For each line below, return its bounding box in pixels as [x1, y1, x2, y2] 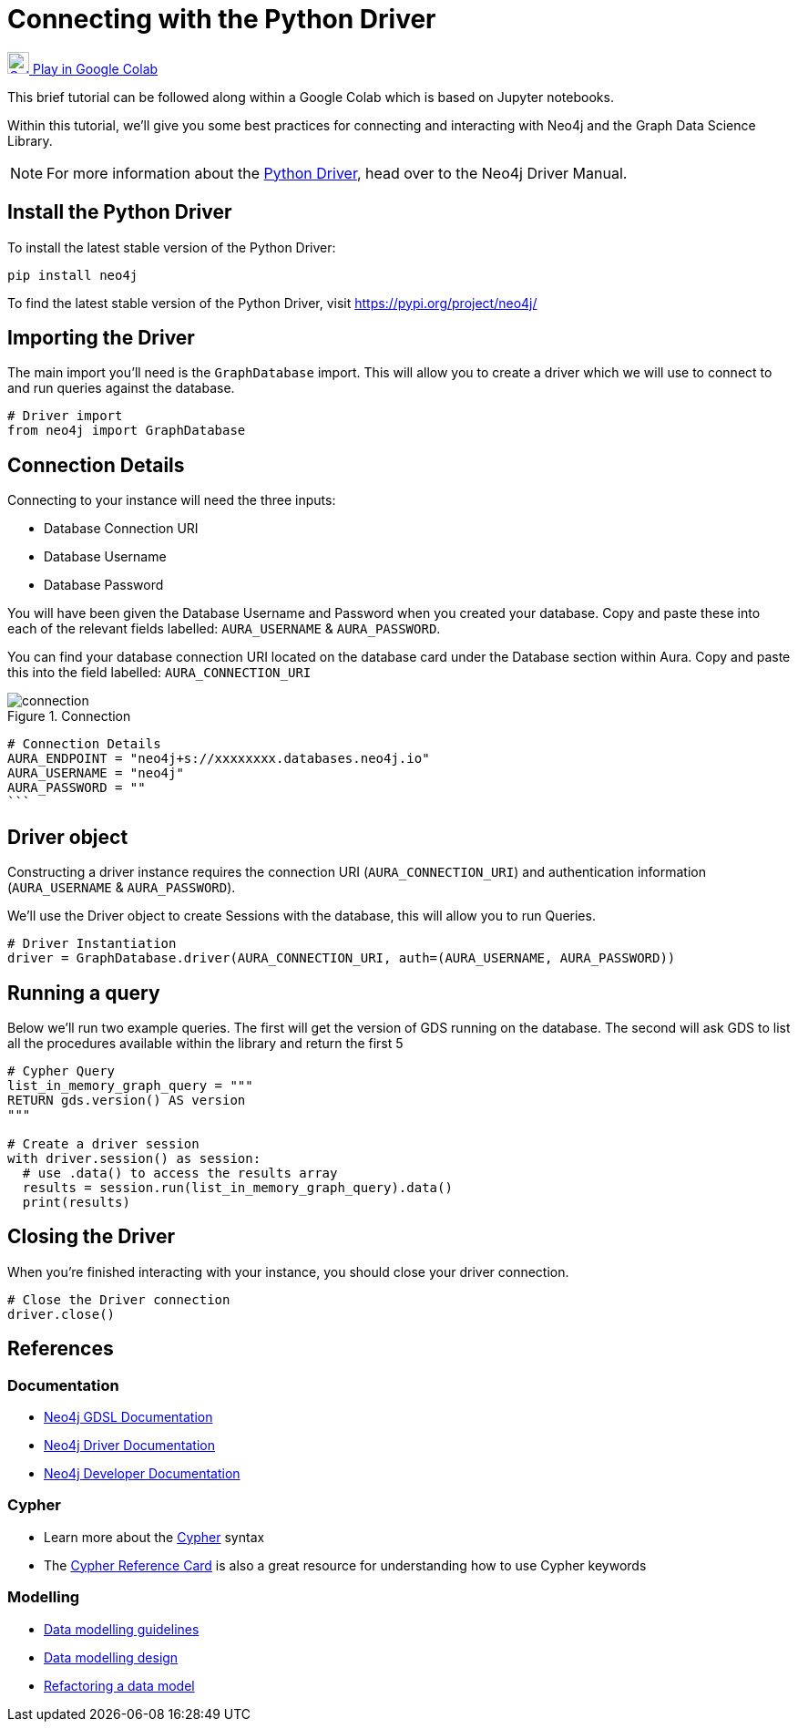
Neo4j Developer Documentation [44, 1466, 240, 1482]
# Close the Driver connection [7, 1292, 230, 1307]
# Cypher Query [7, 1063, 116, 1078]
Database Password [44, 577, 164, 593]
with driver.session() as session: [7, 1150, 261, 1166]
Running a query [7, 981, 160, 1004]
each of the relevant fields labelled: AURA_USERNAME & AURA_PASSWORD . [7, 621, 441, 637]
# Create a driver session [7, 1136, 199, 1151]
